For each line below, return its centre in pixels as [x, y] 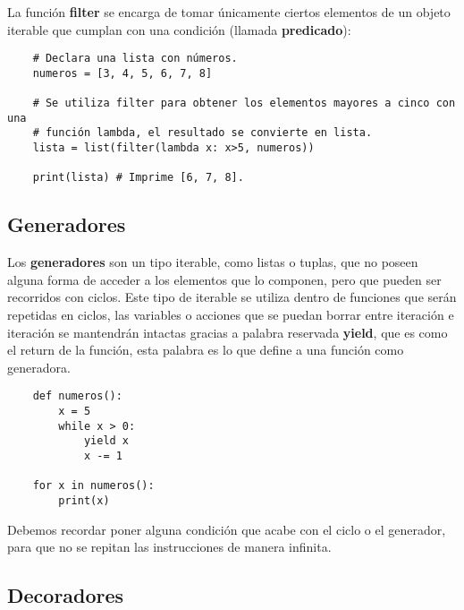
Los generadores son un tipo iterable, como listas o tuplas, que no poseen [213, 262]
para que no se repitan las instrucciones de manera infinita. [169, 547]
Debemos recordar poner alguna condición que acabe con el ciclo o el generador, [227, 529]
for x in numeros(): [93, 486]
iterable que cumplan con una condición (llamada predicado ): [179, 29]
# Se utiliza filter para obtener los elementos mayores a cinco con [244, 103]
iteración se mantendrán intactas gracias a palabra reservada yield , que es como [228, 332]
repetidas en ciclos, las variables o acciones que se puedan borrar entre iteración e [231, 315]
